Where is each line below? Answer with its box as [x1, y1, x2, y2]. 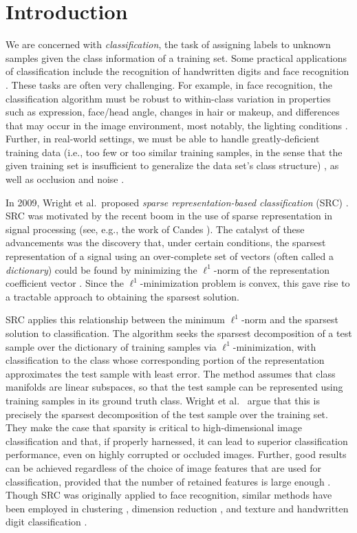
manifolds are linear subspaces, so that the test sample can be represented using [6, 380, 343, 394]
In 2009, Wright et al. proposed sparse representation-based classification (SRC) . [6, 195, 349, 209]
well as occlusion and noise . [6, 172, 125, 186]
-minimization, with [232, 339, 316, 353]
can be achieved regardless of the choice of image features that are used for [6, 460, 321, 475]
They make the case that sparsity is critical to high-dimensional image [6, 420, 302, 435]
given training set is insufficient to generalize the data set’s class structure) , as [6, 158, 339, 173]
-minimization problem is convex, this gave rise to [140, 276, 350, 290]
